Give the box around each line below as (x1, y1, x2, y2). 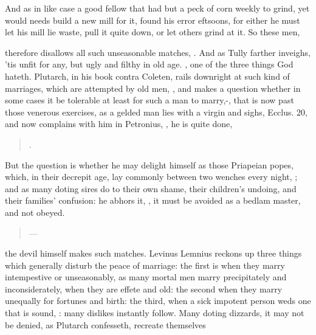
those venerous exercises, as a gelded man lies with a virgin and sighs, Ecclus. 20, (5, 105, 307, 118)
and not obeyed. (5, 205, 65, 218)
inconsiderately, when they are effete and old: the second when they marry (5, 282, 283, 295)
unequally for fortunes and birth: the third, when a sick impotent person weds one (5, 294, 311, 307)
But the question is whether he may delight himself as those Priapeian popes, (5, 158, 294, 171)
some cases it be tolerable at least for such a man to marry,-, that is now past (5, 94, 294, 106)
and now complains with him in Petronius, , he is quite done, (5, 117, 233, 130)
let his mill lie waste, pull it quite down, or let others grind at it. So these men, (5, 26, 300, 38)
